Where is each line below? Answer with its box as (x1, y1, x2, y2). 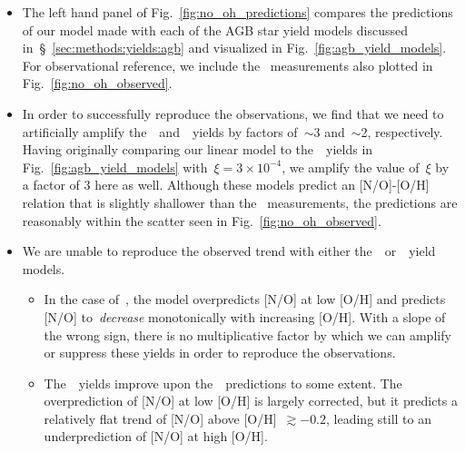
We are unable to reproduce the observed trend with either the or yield (22, 241, 436, 260)
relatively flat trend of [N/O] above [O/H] (44, 408, 277, 427)
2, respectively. (361, 122, 443, 141)
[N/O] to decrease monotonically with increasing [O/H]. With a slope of (44, 307, 446, 326)
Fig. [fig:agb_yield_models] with (22, 157, 208, 176)
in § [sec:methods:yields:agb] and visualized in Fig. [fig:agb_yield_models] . (22, 38, 447, 57)
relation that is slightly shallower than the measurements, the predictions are (22, 192, 458, 211)
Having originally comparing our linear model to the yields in (22, 140, 373, 159)
